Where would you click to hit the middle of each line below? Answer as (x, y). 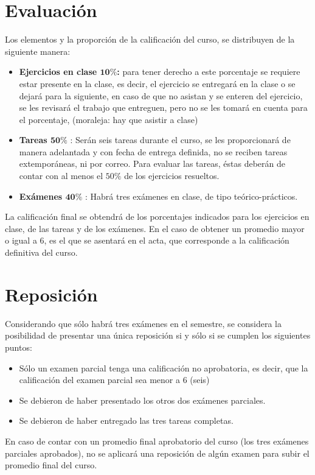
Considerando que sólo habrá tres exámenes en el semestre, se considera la (143, 323)
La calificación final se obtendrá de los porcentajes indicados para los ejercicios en (157, 216)
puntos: (19, 347)
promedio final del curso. (51, 465)
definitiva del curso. (41, 252)
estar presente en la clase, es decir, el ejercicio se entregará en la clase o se (157, 83)
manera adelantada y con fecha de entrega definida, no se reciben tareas (153, 151)
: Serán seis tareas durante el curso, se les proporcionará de (180, 140)
